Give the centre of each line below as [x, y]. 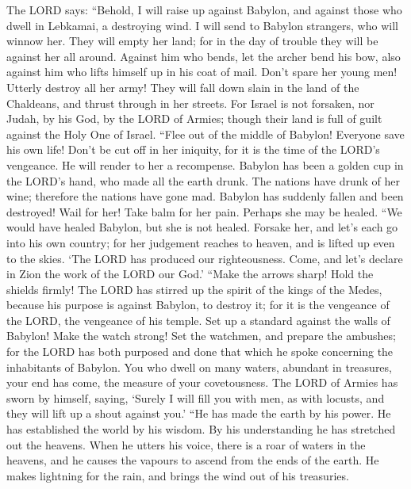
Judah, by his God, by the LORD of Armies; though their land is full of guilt [194, 118]
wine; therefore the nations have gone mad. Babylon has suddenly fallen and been [205, 196]
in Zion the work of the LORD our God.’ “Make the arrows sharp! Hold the [190, 274]
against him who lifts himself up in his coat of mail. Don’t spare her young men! [202, 72]
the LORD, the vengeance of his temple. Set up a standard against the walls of [198, 320]
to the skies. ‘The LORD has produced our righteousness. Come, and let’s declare [205, 258]
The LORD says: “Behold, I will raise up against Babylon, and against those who [204, 10]
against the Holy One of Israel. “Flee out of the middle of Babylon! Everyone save [205, 134]
